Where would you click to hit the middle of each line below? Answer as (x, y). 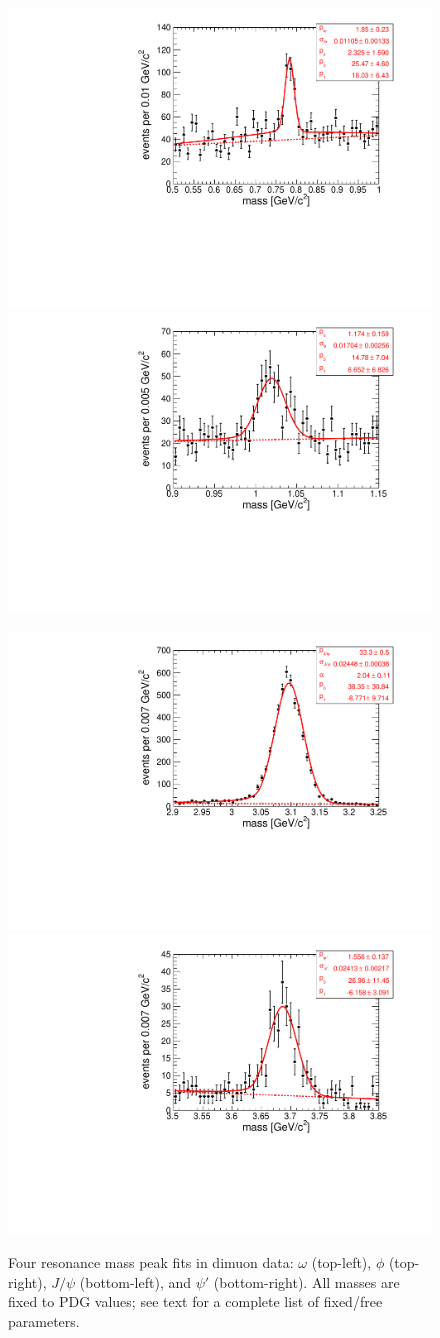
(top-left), (341, 1262)
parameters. (44, 1320)
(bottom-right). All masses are (306, 1281)
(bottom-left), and (135, 1281)
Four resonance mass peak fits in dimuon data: (151, 1262)
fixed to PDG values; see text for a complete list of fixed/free (195, 1301)
